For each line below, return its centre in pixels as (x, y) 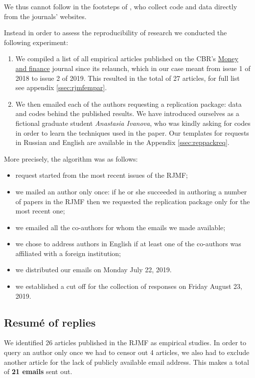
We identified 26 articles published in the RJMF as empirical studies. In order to (125, 343)
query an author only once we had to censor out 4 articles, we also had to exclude (127, 352)
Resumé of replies (50, 322)
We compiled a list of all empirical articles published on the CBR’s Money (127, 59)
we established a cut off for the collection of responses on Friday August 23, (129, 286)
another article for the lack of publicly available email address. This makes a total (127, 362)
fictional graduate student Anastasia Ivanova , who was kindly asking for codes (133, 123)
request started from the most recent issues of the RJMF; (102, 175)
